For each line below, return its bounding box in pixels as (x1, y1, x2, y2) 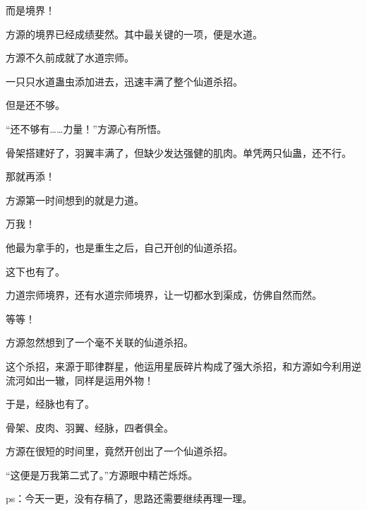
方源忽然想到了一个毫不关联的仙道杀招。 (6, 335, 193, 350)
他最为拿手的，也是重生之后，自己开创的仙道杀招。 (6, 239, 243, 254)
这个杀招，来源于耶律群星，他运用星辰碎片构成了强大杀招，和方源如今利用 (6, 358, 351, 373)
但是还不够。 (6, 97, 65, 112)
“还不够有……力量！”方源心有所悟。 (6, 121, 167, 136)
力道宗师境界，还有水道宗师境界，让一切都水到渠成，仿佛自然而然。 (6, 287, 322, 302)
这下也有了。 (6, 263, 65, 278)
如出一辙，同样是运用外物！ (25, 372, 154, 387)
